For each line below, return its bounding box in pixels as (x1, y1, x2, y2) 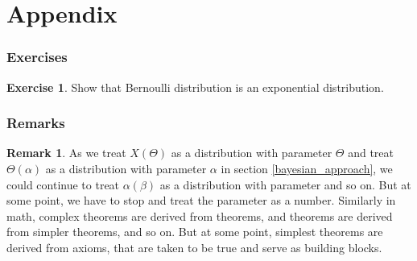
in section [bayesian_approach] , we (221, 160, 393, 176)
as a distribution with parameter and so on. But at (159, 176, 411, 193)
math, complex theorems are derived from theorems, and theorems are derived (6, 207, 393, 224)
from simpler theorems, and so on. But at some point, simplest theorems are (6, 223, 383, 240)
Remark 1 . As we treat (6, 144, 126, 161)
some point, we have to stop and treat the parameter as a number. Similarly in (6, 192, 396, 209)
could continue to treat (6, 176, 120, 193)
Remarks (6, 113, 65, 133)
